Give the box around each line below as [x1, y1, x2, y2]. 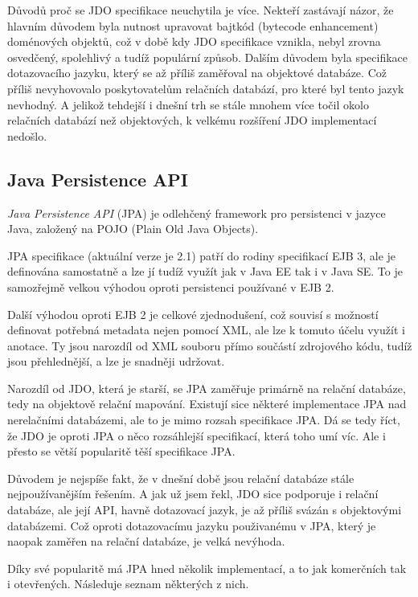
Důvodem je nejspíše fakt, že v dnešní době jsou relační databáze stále [7, 469, 354, 486]
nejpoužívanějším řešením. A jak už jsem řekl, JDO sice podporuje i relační [7, 485, 379, 502]
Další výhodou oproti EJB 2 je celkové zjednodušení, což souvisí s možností [7, 305, 379, 322]
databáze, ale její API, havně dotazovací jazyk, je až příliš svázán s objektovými [7, 501, 402, 518]
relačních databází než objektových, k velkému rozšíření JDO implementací [7, 112, 377, 129]
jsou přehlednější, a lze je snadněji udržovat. [7, 353, 225, 370]
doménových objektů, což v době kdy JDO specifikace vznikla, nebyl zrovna [7, 33, 381, 50]
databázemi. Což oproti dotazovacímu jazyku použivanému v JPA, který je [7, 517, 376, 534]
